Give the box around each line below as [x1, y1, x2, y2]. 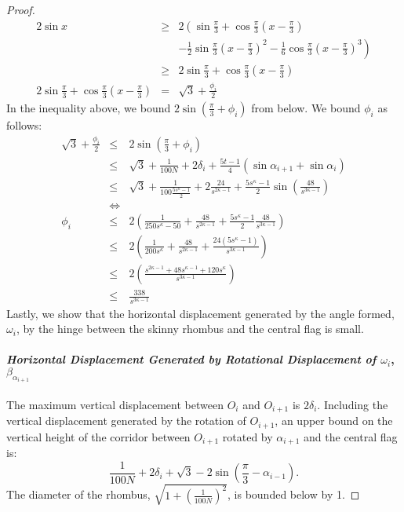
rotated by [222, 428, 273, 444]
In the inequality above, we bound [6, 99, 171, 115]
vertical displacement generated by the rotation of [6, 412, 246, 429]
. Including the [317, 396, 388, 412]
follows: [6, 116, 42, 133]
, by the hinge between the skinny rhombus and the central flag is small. [16, 320, 364, 337]
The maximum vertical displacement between [6, 396, 224, 412]
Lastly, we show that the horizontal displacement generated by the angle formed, [6, 305, 395, 321]
